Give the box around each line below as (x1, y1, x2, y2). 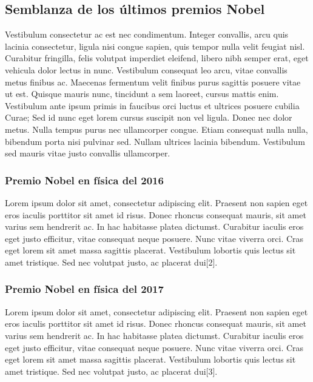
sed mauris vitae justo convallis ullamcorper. (5, 147, 170, 159)
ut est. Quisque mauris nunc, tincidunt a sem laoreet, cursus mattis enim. (5, 87, 279, 100)
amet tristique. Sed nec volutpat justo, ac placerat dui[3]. (5, 364, 218, 377)
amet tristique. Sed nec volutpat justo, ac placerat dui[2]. (5, 255, 218, 268)
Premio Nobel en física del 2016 (5, 172, 164, 187)
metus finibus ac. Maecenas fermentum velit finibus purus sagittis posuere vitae (5, 75, 301, 88)
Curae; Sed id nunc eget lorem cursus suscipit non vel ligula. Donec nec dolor (5, 111, 292, 124)
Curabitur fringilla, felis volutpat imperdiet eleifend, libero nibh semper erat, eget (5, 52, 309, 64)
